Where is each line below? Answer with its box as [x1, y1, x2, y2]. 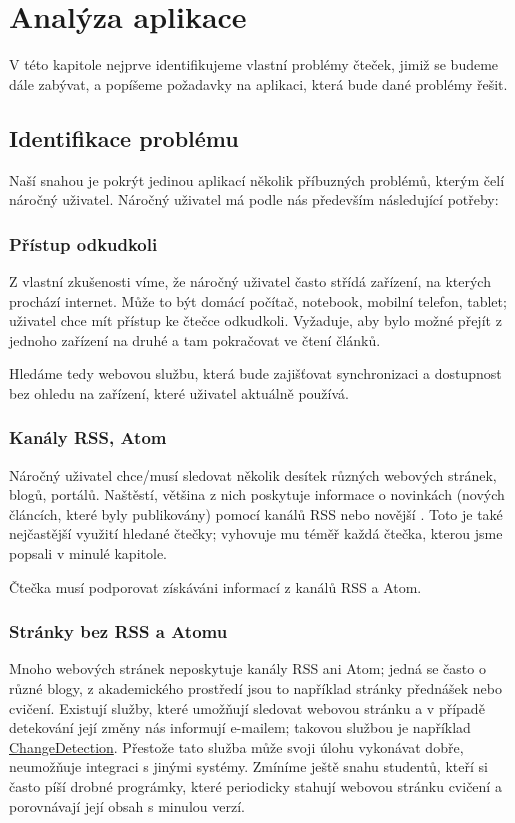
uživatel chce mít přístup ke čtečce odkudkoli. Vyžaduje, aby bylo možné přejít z [9, 310, 502, 331]
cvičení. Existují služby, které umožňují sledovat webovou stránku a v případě [9, 697, 485, 718]
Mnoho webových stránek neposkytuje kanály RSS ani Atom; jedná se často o [9, 658, 486, 679]
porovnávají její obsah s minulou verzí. [9, 795, 245, 816]
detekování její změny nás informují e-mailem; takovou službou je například [9, 717, 471, 738]
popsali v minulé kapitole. [9, 543, 167, 564]
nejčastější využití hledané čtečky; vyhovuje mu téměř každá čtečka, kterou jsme [9, 523, 503, 544]
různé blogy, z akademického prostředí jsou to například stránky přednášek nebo [9, 678, 502, 699]
